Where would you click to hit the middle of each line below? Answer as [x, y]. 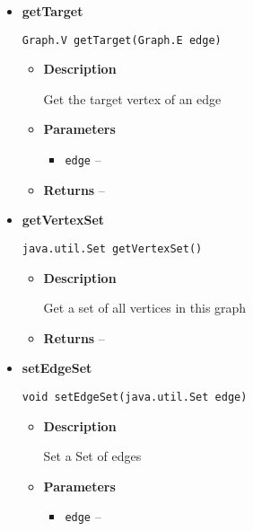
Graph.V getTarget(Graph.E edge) [122, 40]
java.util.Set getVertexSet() [112, 248]
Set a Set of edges [92, 456]
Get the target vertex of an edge [132, 98]
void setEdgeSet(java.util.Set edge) [135, 397]
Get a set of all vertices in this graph [145, 308]
